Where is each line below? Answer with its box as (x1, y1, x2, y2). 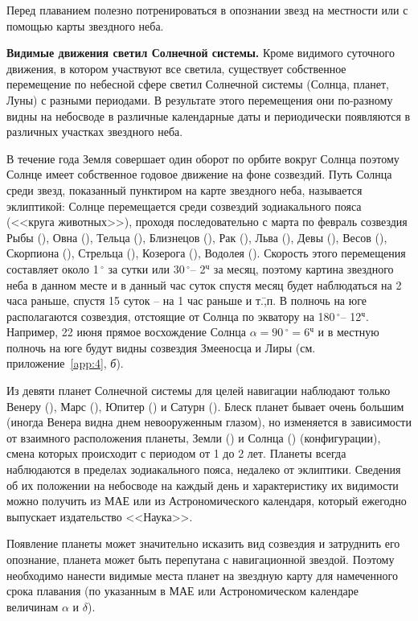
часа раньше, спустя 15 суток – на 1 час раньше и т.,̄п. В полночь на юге (6, 292, 367, 309)
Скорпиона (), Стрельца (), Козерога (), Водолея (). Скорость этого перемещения (6, 245, 406, 261)
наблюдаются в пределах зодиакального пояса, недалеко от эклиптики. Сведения (6, 461, 401, 478)
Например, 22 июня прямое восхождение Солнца (6, 323, 247, 340)
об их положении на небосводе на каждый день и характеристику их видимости (6, 476, 399, 493)
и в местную (318, 323, 379, 340)
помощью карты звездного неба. (6, 17, 164, 34)
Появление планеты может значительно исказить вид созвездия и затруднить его (6, 535, 400, 552)
